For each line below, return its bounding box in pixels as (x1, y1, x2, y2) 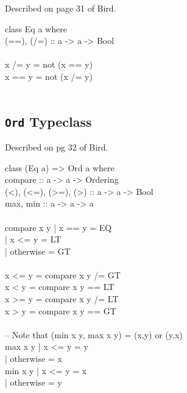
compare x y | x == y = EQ (5, 221, 112, 233)
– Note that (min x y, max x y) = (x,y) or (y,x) (5, 328, 183, 341)
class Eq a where (5, 22, 67, 35)
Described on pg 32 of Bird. (5, 140, 108, 153)
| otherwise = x (5, 352, 62, 365)
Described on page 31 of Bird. (5, 2, 116, 14)
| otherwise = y (5, 376, 62, 389)
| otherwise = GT (5, 244, 71, 257)
